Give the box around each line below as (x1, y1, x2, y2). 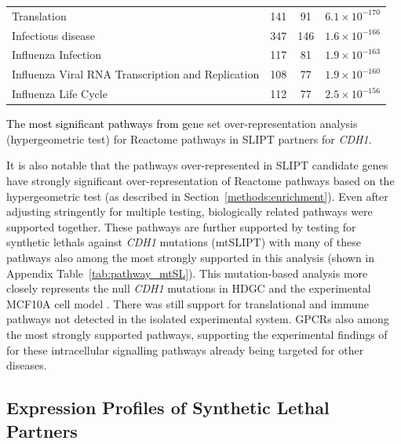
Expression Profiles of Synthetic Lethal (6, 395, 330, 420)
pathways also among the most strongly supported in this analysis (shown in (6, 249, 375, 265)
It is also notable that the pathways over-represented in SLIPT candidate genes (6, 157, 388, 173)
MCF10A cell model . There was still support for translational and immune (6, 295, 369, 311)
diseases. (6, 357, 47, 373)
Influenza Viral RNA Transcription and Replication (12, 66, 260, 82)
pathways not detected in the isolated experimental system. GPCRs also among (6, 311, 389, 327)
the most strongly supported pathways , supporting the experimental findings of (6, 326, 388, 342)
